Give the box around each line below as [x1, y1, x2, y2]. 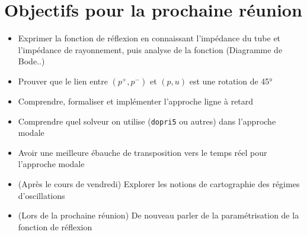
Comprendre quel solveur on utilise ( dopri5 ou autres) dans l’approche [18, 115, 276, 127]
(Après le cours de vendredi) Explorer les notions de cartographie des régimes [18, 177, 300, 190]
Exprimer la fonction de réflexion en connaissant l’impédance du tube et [18, 32, 281, 44]
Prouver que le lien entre [18, 74, 108, 87]
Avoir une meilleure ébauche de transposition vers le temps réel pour [18, 146, 267, 158]
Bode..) [18, 55, 45, 67]
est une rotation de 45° [189, 74, 273, 87]
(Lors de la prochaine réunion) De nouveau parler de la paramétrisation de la [18, 209, 299, 221]
